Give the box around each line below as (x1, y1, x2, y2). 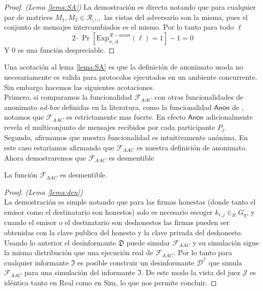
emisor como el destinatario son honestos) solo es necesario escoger (4, 206, 213, 217)
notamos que (4, 111, 44, 122)
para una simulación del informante (24, 267, 135, 278)
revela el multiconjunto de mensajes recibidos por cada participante (4, 121, 215, 132)
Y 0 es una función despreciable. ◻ (4, 44, 115, 55)
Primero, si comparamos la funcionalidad (4, 92, 132, 102)
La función (4, 169, 38, 180)
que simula (208, 257, 243, 267)
